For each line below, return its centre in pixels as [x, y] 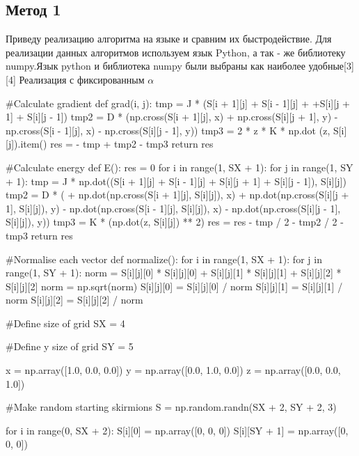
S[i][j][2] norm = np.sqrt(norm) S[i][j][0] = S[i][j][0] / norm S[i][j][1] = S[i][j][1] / [174, 286]
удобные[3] [331, 66]
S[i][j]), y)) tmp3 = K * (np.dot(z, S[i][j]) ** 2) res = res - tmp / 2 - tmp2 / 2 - [175, 222]
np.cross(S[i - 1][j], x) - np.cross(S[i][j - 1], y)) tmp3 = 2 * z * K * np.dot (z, [168, 130]
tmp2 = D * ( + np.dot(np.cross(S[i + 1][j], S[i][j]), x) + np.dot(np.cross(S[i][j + [177, 195]
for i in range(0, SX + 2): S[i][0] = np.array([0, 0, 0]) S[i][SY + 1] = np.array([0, [177, 430]
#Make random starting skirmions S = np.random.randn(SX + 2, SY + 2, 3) [171, 407]
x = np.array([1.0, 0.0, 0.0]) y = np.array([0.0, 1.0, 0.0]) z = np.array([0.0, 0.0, [173, 370]
